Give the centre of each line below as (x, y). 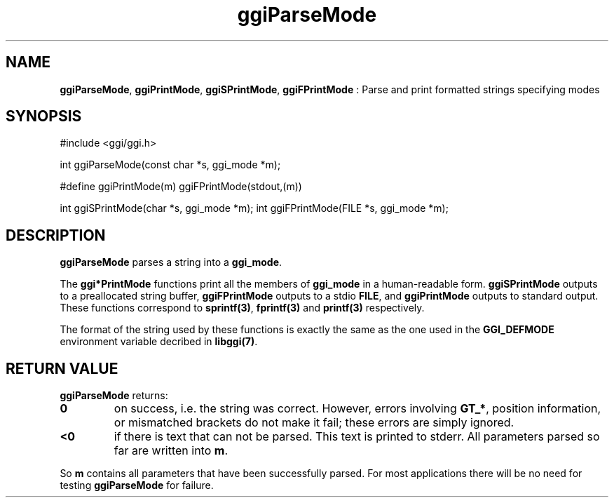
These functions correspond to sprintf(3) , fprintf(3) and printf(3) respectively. (242, 308)
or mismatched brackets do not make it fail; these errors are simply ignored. (314, 423)
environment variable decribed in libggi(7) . (159, 342)
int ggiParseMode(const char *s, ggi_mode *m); (170, 165)
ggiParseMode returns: (114, 396)
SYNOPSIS (44, 116)
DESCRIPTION (56, 235)
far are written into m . (171, 451)
